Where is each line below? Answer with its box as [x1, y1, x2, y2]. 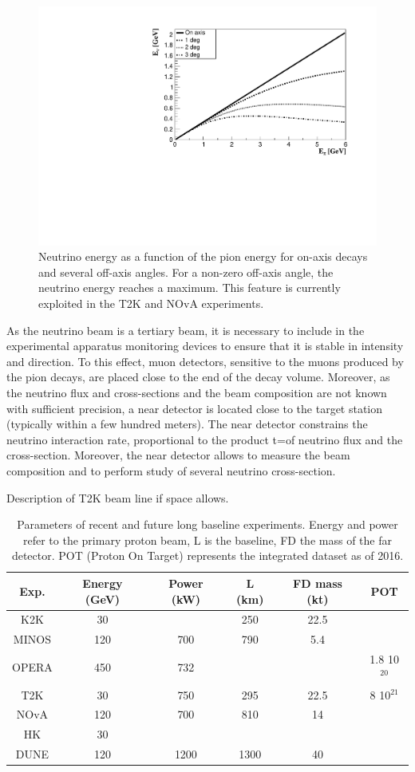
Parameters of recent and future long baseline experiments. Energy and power [17, 516, 398, 533]
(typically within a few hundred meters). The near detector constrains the [6, 416, 368, 432]
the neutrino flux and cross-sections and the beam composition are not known [6, 384, 387, 400]
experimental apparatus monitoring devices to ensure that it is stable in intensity [6, 337, 404, 354]
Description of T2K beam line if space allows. [6, 489, 229, 506]
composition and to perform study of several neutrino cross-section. [6, 462, 336, 479]
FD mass [293, 574, 342, 591]
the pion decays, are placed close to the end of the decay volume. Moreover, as [6, 368, 390, 385]
